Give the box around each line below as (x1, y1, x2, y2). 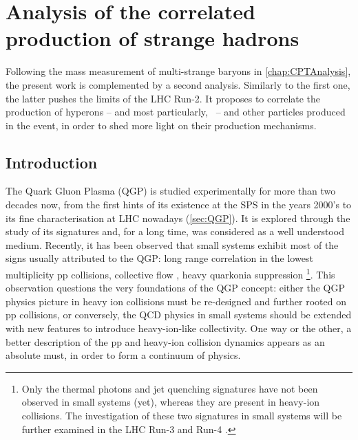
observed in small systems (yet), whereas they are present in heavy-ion (21, 395, 320, 409)
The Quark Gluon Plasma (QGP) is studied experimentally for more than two (6, 184, 336, 198)
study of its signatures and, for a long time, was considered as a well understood (6, 224, 344, 239)
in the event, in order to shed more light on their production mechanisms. (6, 118, 317, 132)
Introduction (6, 151, 98, 173)
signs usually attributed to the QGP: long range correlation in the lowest (6, 251, 313, 265)
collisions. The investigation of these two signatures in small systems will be (21, 408, 342, 423)
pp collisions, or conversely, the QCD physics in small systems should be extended (6, 307, 352, 322)
